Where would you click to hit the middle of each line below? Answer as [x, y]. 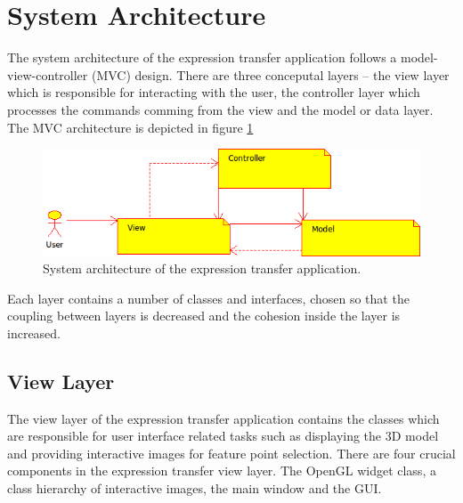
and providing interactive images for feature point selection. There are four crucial [231, 453]
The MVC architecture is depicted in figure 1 [130, 127]
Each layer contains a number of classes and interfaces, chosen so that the [208, 298]
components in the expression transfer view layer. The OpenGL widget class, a [222, 471]
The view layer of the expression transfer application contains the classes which [223, 418]
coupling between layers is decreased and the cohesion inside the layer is [204, 316]
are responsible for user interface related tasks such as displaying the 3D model [223, 436]
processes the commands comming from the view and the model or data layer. [220, 109]
